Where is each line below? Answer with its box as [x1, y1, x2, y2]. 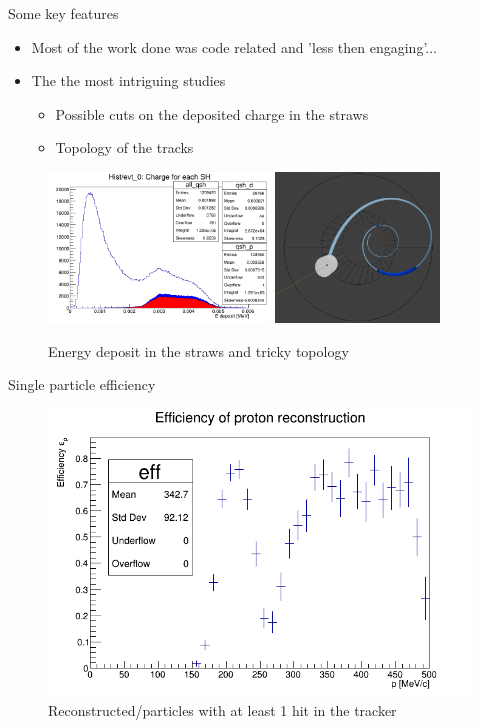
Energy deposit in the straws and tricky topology [48, 340, 349, 361]
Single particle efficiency [8, 374, 156, 395]
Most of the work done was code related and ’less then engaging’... [31, 36, 437, 57]
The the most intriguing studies [31, 70, 226, 91]
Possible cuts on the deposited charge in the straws [55, 103, 369, 124]
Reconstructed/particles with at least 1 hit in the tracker [48, 700, 397, 721]
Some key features [8, 3, 119, 23]
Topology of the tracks [55, 137, 194, 158]
